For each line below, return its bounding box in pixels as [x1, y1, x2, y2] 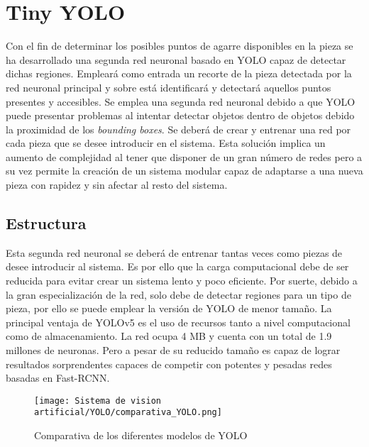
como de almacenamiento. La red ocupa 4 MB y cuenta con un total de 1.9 [6, 329, 332, 343]
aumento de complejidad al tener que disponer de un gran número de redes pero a [6, 149, 363, 164]
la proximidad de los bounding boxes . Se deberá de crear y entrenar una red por [6, 121, 351, 136]
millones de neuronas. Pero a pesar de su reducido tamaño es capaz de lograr [6, 343, 341, 358]
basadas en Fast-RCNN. [6, 370, 110, 385]
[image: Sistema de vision [34, 395, 161, 406]
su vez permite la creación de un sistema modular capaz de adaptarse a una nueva [6, 163, 363, 178]
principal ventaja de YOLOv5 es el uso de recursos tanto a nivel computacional [6, 314, 351, 329]
